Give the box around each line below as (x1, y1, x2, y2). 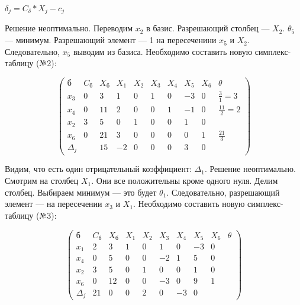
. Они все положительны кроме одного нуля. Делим (91, 174, 278, 187)
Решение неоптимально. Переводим (5, 22, 133, 34)
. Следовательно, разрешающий (166, 186, 280, 198)
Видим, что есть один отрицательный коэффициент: (5, 163, 192, 175)
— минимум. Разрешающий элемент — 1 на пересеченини (5, 34, 217, 46)
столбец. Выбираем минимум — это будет (5, 186, 157, 198)
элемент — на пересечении (5, 197, 102, 210)
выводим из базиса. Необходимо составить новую (73, 45, 253, 57)
